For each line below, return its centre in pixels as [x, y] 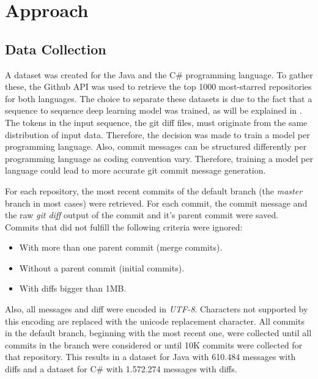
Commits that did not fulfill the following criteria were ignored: [124, 226]
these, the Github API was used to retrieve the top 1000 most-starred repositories [158, 86]
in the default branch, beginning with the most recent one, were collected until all [158, 333]
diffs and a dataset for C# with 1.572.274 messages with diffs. [121, 369]
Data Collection [56, 49]
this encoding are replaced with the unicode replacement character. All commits [155, 321]
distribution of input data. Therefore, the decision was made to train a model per [157, 134]
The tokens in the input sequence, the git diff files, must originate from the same [156, 122]
